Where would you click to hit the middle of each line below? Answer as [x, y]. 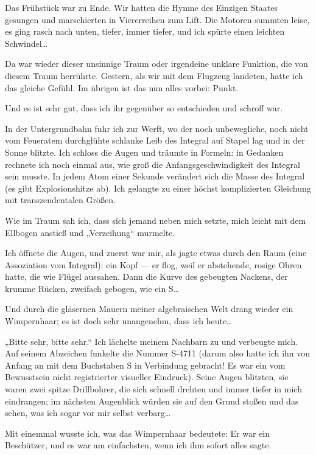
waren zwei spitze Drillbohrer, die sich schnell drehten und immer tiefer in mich [153, 389]
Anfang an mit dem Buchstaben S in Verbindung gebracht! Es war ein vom [145, 365]
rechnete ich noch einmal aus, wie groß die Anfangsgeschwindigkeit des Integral [153, 164]
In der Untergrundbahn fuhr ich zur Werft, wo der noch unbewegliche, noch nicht [157, 128]
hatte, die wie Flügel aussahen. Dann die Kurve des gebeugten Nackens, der [146, 276]
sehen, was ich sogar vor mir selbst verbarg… [88, 413]
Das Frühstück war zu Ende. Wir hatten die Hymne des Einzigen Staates [142, 7]
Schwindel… [26, 43]
